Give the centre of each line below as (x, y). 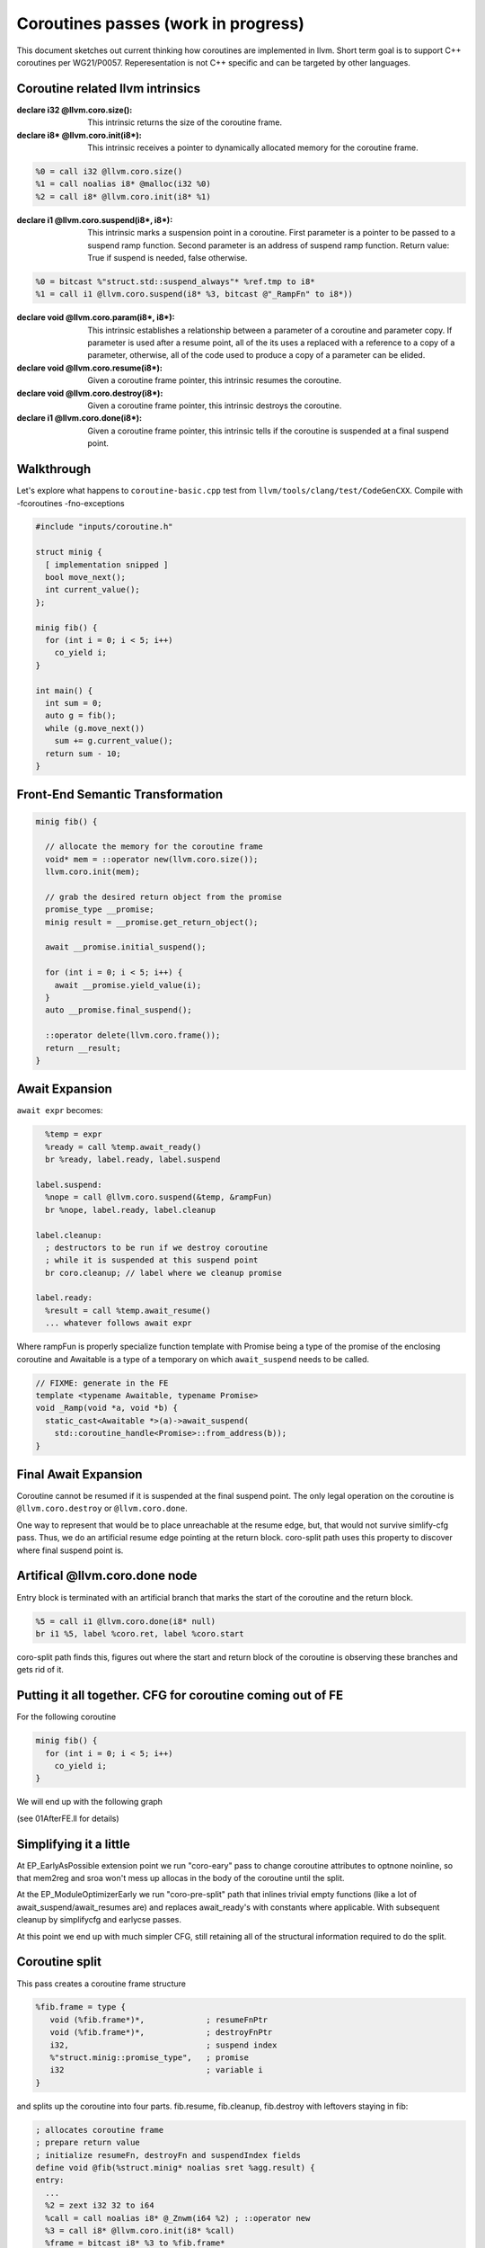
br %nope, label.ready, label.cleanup (130, 1210)
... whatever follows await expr (119, 1323)
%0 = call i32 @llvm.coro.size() (109, 171)
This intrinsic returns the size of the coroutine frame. (185, 122)
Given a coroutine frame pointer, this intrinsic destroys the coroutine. (215, 406)
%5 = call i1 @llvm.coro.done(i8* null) (125, 1621)
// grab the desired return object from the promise (163, 897)
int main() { (64, 691)
